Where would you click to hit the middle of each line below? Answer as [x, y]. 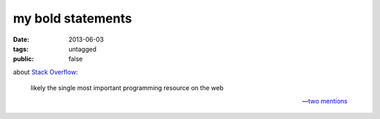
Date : [21, 39]
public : [24, 59]
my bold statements [72, 18]
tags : [21, 49]
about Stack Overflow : [45, 72]
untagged [82, 49]
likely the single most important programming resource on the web [127, 88]
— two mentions [324, 101]
